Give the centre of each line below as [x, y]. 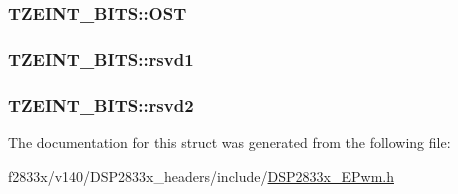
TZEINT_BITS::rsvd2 [101, 104]
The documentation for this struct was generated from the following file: [229, 141]
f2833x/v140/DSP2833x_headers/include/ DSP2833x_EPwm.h [201, 175]
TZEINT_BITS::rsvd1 [101, 58]
